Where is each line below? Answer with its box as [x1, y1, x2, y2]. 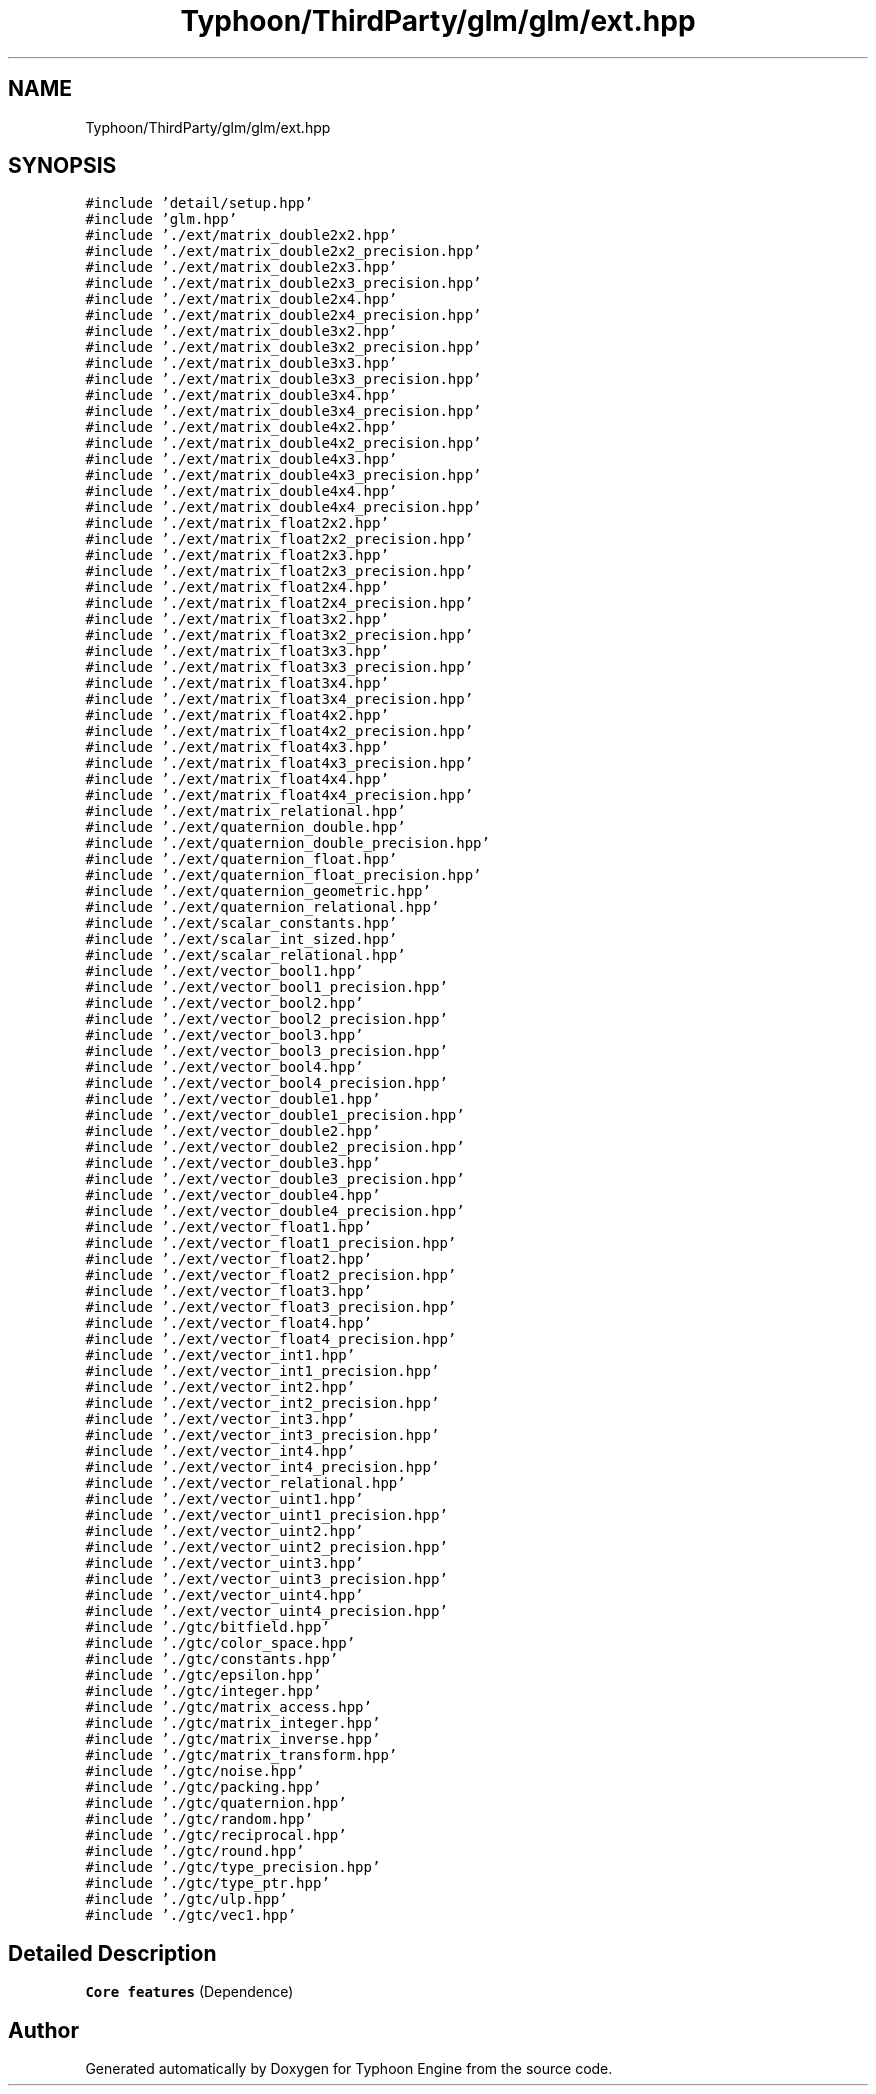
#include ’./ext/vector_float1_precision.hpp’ [85, 1235, 457, 1252]
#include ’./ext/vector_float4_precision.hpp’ [85, 1331, 457, 1348]
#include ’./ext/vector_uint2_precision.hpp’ [85, 1539, 448, 1556]
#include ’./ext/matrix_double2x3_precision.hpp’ [85, 275, 482, 292]
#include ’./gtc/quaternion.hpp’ [85, 1795, 347, 1812]
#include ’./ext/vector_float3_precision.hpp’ [85, 1299, 457, 1316]
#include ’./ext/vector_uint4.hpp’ [85, 1587, 364, 1604]
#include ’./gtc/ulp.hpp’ [85, 1891, 288, 1908]
